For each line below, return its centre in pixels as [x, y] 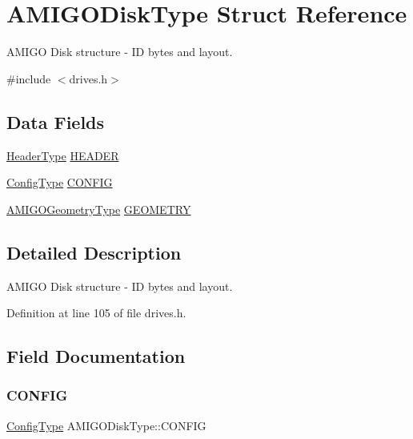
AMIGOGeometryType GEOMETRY [99, 209]
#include [29, 78]
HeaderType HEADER [63, 155]
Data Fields [56, 121]
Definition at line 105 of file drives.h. [96, 313]
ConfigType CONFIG [60, 182]
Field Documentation [96, 356]
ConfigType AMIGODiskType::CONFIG [106, 425]
